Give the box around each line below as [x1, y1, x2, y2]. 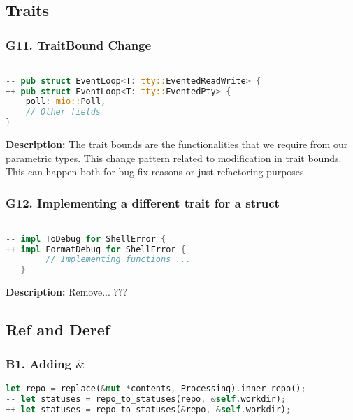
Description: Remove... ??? [6, 284, 128, 299]
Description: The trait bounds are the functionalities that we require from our [6, 137, 348, 152]
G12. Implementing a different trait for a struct [6, 194, 280, 211]
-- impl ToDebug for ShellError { [6, 233, 166, 244]
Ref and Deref [6, 319, 110, 340]
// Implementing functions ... [45, 254, 191, 265]
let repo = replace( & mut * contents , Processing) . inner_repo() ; [6, 383, 306, 393]
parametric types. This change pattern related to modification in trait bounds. [6, 150, 342, 165]
